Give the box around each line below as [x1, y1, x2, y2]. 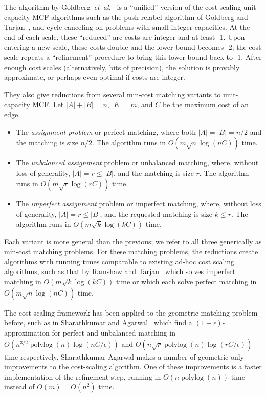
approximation [4, 327, 50, 338]
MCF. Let [32, 99, 64, 110]
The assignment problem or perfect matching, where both [16, 126, 196, 137]
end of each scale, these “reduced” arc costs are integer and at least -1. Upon [4, 31, 245, 42]
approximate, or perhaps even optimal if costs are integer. [4, 72, 185, 82]
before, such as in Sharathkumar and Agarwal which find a [4, 317, 192, 328]
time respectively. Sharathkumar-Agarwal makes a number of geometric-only [4, 351, 244, 362]
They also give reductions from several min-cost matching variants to [4, 89, 221, 99]
